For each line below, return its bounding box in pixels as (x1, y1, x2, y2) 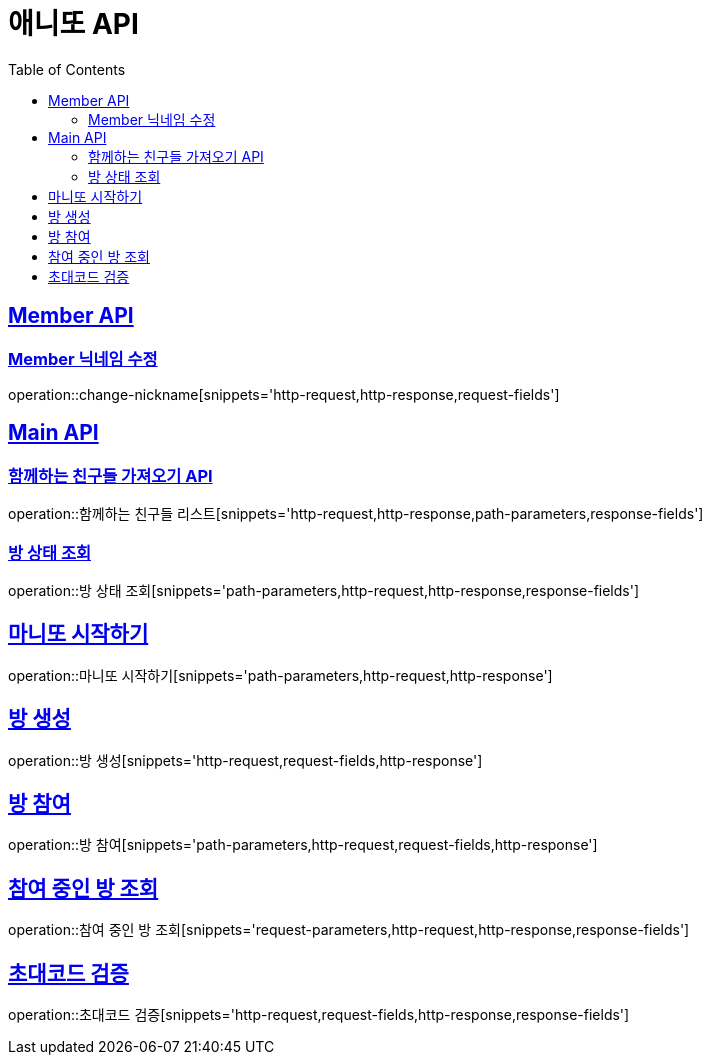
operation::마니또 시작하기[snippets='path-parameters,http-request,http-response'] (8, 666, 553, 684)
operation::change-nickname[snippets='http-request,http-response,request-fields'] (8, 385, 560, 403)
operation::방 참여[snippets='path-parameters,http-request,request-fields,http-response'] (8, 836, 598, 854)
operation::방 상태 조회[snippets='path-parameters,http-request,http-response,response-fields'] (8, 581, 640, 599)
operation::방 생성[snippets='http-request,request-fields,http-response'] (8, 751, 483, 769)
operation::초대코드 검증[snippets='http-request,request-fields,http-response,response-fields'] (8, 1006, 630, 1024)
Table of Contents (8, 60, 126, 78)
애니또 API (8, 7, 139, 41)
